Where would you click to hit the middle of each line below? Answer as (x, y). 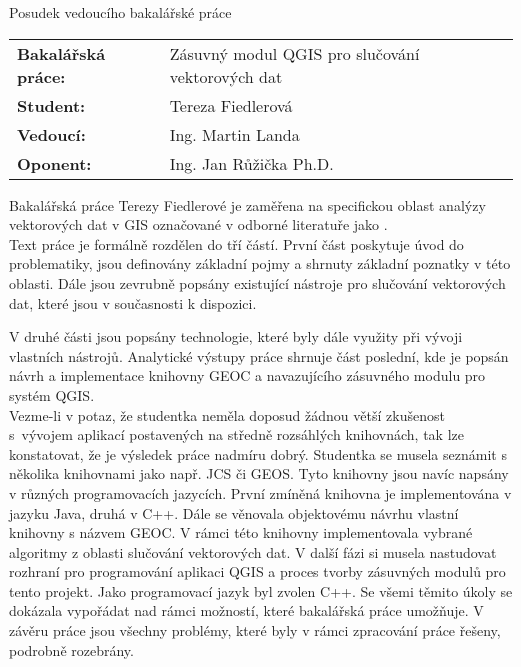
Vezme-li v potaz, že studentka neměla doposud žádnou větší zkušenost (227, 414)
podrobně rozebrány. (71, 649)
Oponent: (54, 163)
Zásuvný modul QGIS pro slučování (294, 53)
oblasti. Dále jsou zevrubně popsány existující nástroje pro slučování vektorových (257, 282)
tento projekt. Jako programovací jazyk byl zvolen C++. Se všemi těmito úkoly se (261, 590)
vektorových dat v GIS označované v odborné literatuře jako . (198, 224)
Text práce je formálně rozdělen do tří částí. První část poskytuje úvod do (236, 243)
